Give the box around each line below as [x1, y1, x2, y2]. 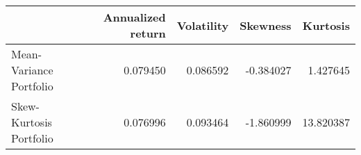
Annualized [103, 9, 166, 25]
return [130, 25, 166, 41]
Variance [11, 62, 53, 78]
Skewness [240, 17, 292, 33]
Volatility [176, 17, 229, 33]
